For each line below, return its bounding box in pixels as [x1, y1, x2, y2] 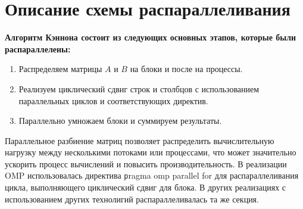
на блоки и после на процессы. [130, 63, 243, 75]
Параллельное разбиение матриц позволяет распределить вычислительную [5, 134, 274, 146]
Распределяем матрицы [18, 63, 102, 75]
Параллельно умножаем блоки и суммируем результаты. [18, 114, 222, 127]
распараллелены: [5, 42, 71, 55]
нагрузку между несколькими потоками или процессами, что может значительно [5, 146, 296, 158]
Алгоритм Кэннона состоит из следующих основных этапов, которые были [5, 31, 296, 43]
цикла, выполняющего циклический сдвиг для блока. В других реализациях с [5, 181, 286, 194]
